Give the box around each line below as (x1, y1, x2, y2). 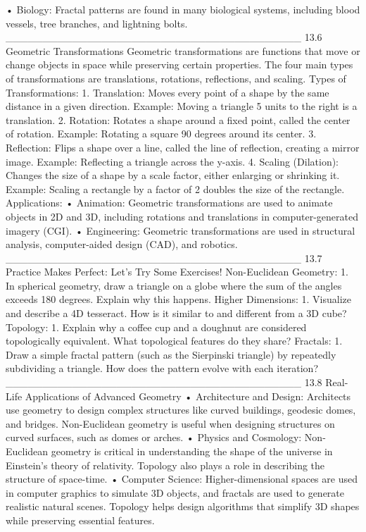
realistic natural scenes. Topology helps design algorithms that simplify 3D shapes (6, 499, 360, 514)
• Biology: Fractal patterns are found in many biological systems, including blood (6, 2, 360, 16)
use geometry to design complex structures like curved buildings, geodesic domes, (6, 402, 356, 417)
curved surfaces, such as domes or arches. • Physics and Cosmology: (6, 430, 302, 445)
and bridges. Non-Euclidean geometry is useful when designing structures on (6, 416, 335, 431)
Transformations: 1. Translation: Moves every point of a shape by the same (6, 85, 329, 99)
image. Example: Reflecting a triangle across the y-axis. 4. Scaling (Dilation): (6, 154, 339, 168)
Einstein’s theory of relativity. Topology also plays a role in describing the (6, 457, 325, 472)
